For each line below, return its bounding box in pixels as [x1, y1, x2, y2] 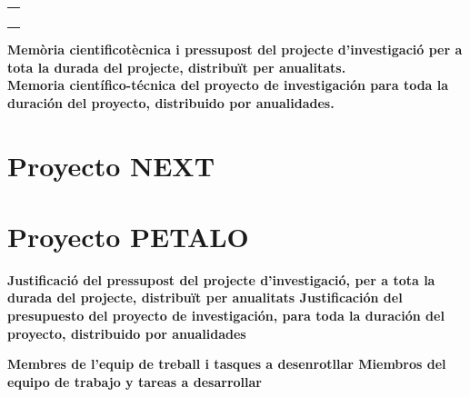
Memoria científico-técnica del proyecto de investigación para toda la [7, 75, 449, 94]
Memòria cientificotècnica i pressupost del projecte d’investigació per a [7, 40, 463, 58]
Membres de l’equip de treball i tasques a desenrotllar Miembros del [7, 354, 446, 373]
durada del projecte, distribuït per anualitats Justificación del [7, 288, 403, 307]
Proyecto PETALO [7, 217, 249, 254]
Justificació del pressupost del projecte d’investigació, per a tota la [7, 270, 435, 289]
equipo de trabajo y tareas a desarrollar [7, 372, 262, 391]
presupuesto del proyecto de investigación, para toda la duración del [7, 306, 445, 325]
